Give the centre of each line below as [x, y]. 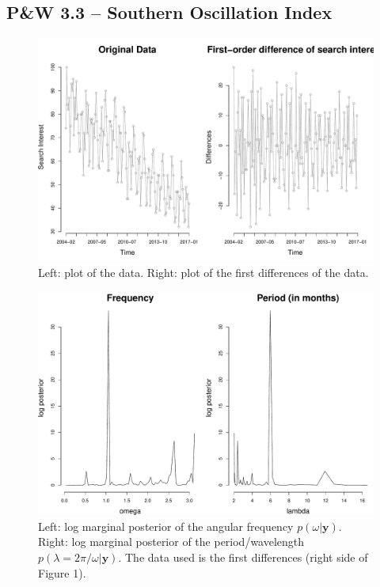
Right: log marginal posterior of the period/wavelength [171, 542]
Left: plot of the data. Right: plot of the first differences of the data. [203, 273]
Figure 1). [62, 572]
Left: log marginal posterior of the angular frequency [166, 526]
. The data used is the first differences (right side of [243, 557]
